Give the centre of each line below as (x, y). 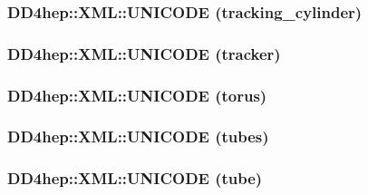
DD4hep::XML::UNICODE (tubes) (138, 136)
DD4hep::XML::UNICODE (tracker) (144, 53)
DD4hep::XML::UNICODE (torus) (137, 95)
